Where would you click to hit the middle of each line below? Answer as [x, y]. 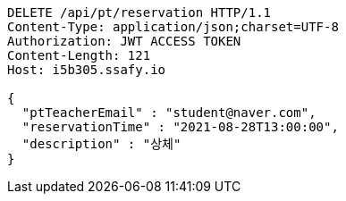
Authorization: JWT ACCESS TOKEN [124, 41]
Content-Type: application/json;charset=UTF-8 [173, 27]
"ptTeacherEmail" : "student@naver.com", [169, 113]
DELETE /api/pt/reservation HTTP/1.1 [139, 13]
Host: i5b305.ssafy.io [87, 70]
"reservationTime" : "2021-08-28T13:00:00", [180, 127]
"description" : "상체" [101, 144]
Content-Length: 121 [79, 55]
